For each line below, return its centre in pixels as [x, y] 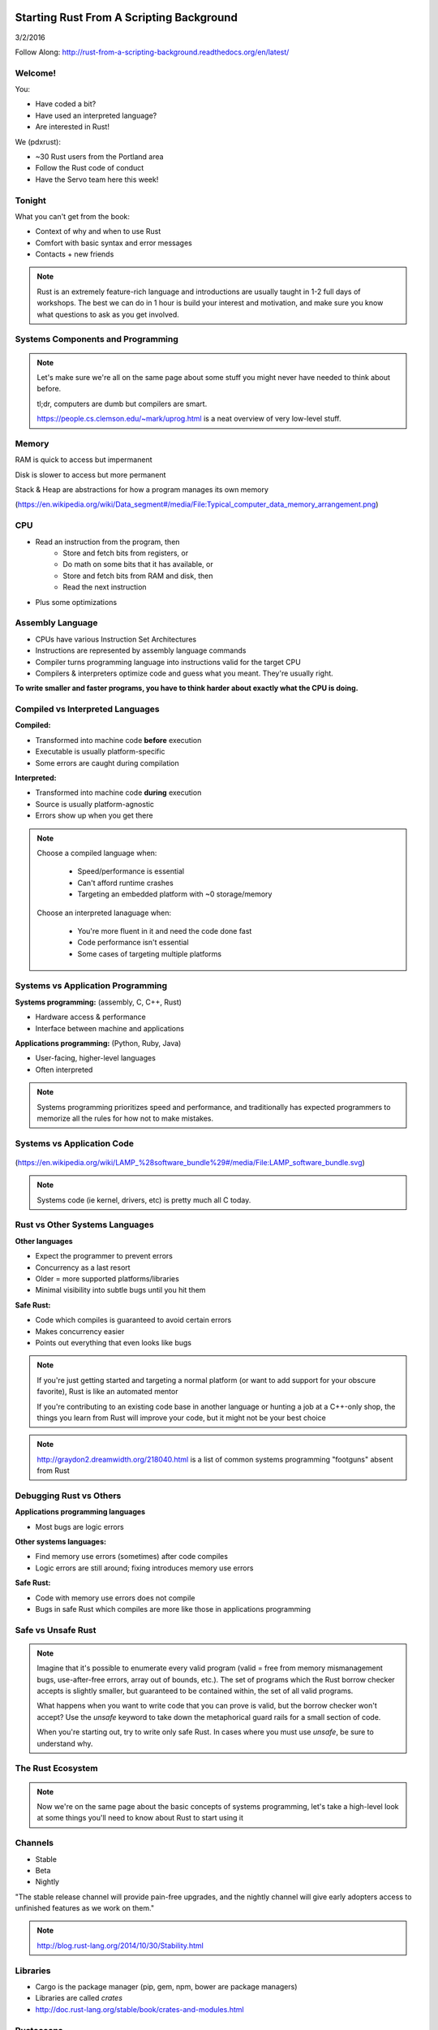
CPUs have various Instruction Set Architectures [116, 639]
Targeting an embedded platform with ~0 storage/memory [175, 894]
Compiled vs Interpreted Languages [87, 709]
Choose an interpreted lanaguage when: [104, 913]
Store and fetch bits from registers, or [126, 553]
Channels [34, 1843]
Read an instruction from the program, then [107, 542]
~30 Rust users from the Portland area [99, 157]
